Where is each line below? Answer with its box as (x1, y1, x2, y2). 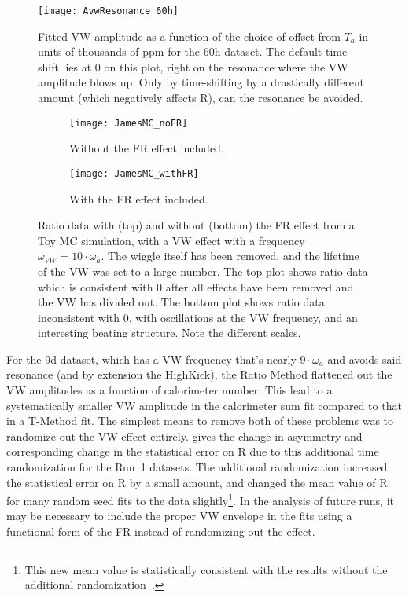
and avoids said (327, 350, 402, 367)
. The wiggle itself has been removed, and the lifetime (101, 247, 359, 264)
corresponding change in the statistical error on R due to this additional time (6, 443, 379, 460)
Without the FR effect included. (69, 140, 224, 156)
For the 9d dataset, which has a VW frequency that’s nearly (6, 350, 297, 367)
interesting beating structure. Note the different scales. (38, 324, 301, 341)
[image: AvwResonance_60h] (38, 5, 179, 16)
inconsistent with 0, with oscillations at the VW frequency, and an (38, 309, 358, 325)
